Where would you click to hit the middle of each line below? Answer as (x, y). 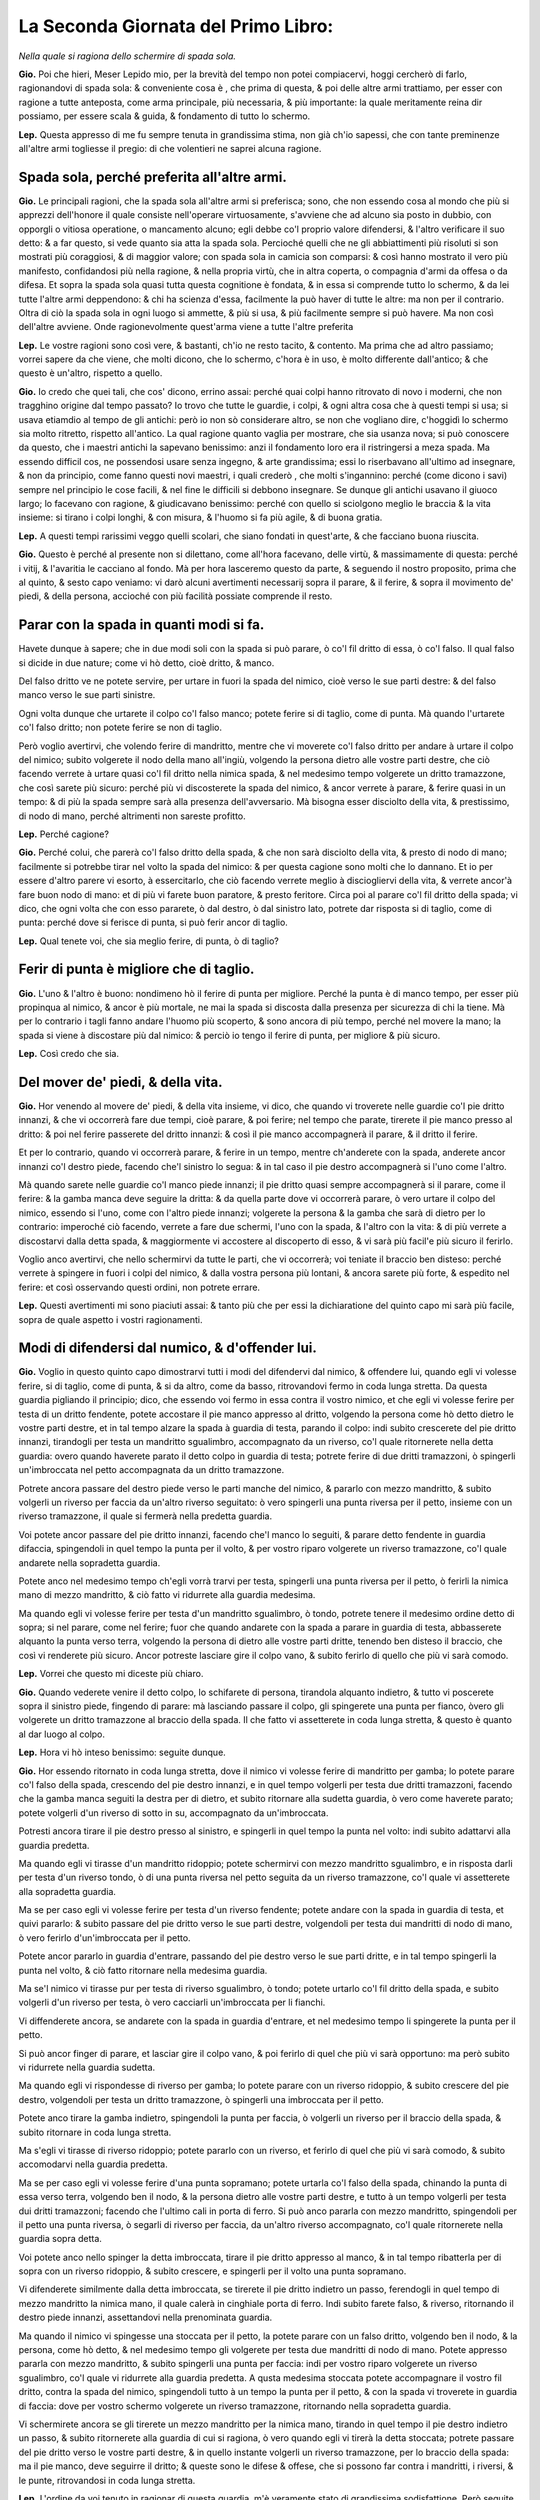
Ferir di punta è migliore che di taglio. (136, 969)
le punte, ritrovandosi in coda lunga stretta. (107, 2480)
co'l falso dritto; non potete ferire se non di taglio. (120, 727)
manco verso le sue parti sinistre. (87, 695)
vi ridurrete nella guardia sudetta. (87, 2067)
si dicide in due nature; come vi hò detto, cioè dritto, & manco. (146, 662)
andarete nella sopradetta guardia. (89, 1562)
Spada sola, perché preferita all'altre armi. (152, 176)
